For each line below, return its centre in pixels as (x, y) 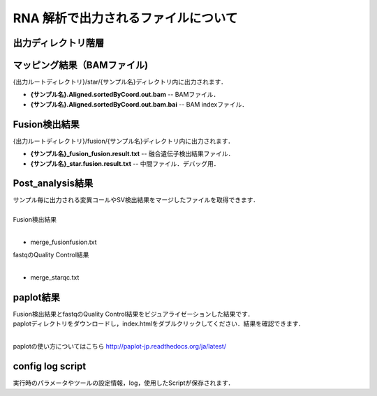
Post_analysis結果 (53, 184)
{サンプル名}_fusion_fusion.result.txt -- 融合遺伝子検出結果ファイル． (132, 154)
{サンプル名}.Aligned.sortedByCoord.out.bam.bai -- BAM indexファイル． (139, 104)
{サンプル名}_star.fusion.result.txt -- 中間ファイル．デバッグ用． (125, 163)
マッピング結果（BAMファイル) (81, 65)
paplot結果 (37, 297)
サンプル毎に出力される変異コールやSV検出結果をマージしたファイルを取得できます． (136, 200)
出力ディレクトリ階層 (59, 43)
